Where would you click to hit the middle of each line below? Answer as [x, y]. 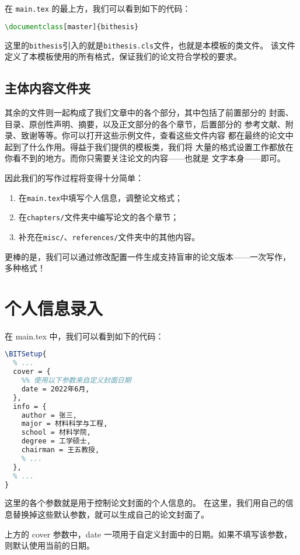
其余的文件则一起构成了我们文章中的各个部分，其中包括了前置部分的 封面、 [149, 112]
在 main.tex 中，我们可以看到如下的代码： [84, 336]
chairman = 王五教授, [60, 450]
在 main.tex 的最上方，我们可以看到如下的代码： [98, 8]
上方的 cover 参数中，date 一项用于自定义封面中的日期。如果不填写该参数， [148, 534]
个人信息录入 [54, 308]
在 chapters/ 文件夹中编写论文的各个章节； [99, 217]
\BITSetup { [26, 354]
